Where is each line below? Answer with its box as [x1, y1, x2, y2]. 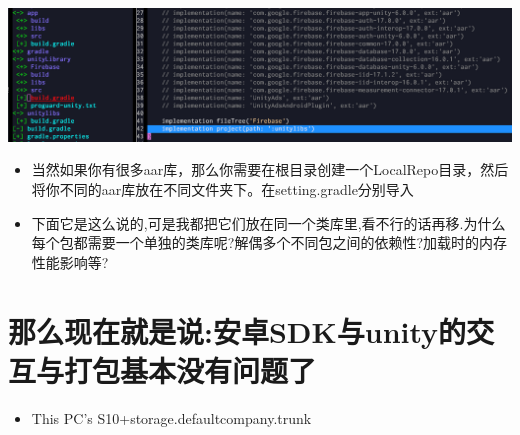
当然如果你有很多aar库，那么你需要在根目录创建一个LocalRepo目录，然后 [31, 159, 509, 180]
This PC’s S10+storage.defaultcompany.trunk [31, 407, 312, 428]
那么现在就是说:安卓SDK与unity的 [8, 310, 467, 351]
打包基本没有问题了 [64, 349, 317, 390]
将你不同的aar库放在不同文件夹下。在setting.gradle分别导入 [31, 179, 414, 200]
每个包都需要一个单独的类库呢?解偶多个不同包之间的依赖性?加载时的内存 [31, 232, 508, 253]
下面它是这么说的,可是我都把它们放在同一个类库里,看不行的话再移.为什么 [31, 212, 506, 233]
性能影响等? [31, 251, 109, 272]
